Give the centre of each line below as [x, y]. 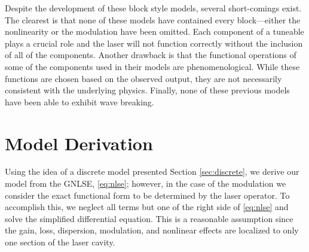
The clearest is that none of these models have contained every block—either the [153, 19]
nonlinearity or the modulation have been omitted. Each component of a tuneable [154, 31]
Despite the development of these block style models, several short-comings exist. [153, 8]
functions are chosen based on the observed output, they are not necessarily [143, 78]
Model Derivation [79, 143]
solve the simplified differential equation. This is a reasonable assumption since [149, 218]
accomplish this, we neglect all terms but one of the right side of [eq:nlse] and [147, 207]
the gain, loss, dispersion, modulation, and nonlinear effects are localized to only [152, 230]
